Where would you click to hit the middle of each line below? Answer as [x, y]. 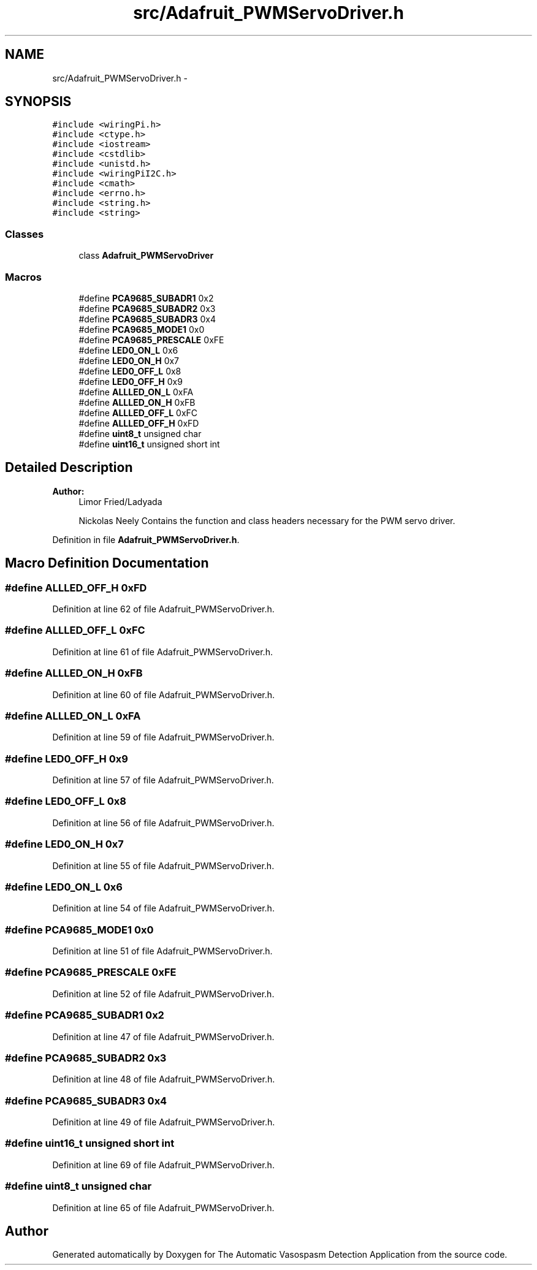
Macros [23, 277]
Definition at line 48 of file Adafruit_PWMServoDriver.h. [164, 1079]
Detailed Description [69, 468]
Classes [25, 234]
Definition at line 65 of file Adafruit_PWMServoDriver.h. [163, 1207]
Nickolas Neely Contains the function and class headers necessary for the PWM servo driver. [267, 520]
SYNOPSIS [38, 102]
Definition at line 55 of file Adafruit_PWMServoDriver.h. [163, 865]
